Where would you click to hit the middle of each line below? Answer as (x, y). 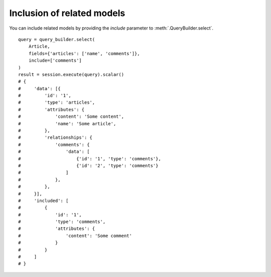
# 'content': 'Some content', (71, 117)
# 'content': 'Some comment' (75, 236)
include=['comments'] (55, 61)
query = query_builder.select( (57, 39)
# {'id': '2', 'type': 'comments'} (88, 166)
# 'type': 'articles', (57, 102)
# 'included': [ (43, 201)
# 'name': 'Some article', (67, 123)
